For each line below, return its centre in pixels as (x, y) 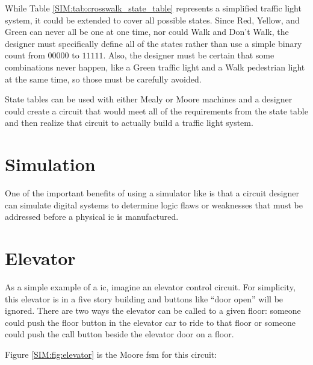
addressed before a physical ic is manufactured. (92, 217)
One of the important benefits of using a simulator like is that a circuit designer (152, 193)
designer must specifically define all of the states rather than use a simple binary (153, 43)
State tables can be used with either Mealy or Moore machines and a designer (149, 99)
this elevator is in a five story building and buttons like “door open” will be (144, 298)
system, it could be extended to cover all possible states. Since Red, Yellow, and (152, 20)
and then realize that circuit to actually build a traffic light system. (129, 123)
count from (25, 55)
